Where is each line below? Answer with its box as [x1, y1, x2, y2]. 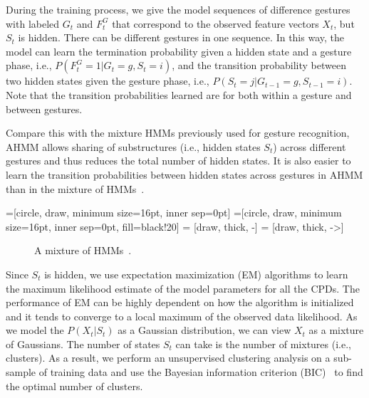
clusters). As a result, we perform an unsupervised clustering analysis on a [6, 350, 331, 365]
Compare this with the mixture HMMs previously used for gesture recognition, [6, 125, 350, 140]
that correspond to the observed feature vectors [112, 16, 319, 31]
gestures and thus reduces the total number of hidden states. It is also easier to [6, 153, 351, 168]
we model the [6, 323, 64, 337]
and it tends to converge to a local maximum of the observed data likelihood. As [6, 308, 358, 323]
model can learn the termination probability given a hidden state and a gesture [6, 43, 352, 58]
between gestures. [6, 101, 83, 116]
